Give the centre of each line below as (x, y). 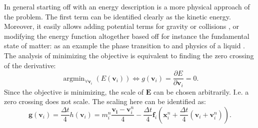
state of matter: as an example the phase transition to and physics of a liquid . (124, 46)
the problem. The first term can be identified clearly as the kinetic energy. (117, 16)
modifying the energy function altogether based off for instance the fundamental (127, 36)
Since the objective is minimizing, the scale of (74, 91)
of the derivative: (30, 65)
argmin (74, 78)
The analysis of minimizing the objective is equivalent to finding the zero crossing (129, 55)
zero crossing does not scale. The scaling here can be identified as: (105, 101)
